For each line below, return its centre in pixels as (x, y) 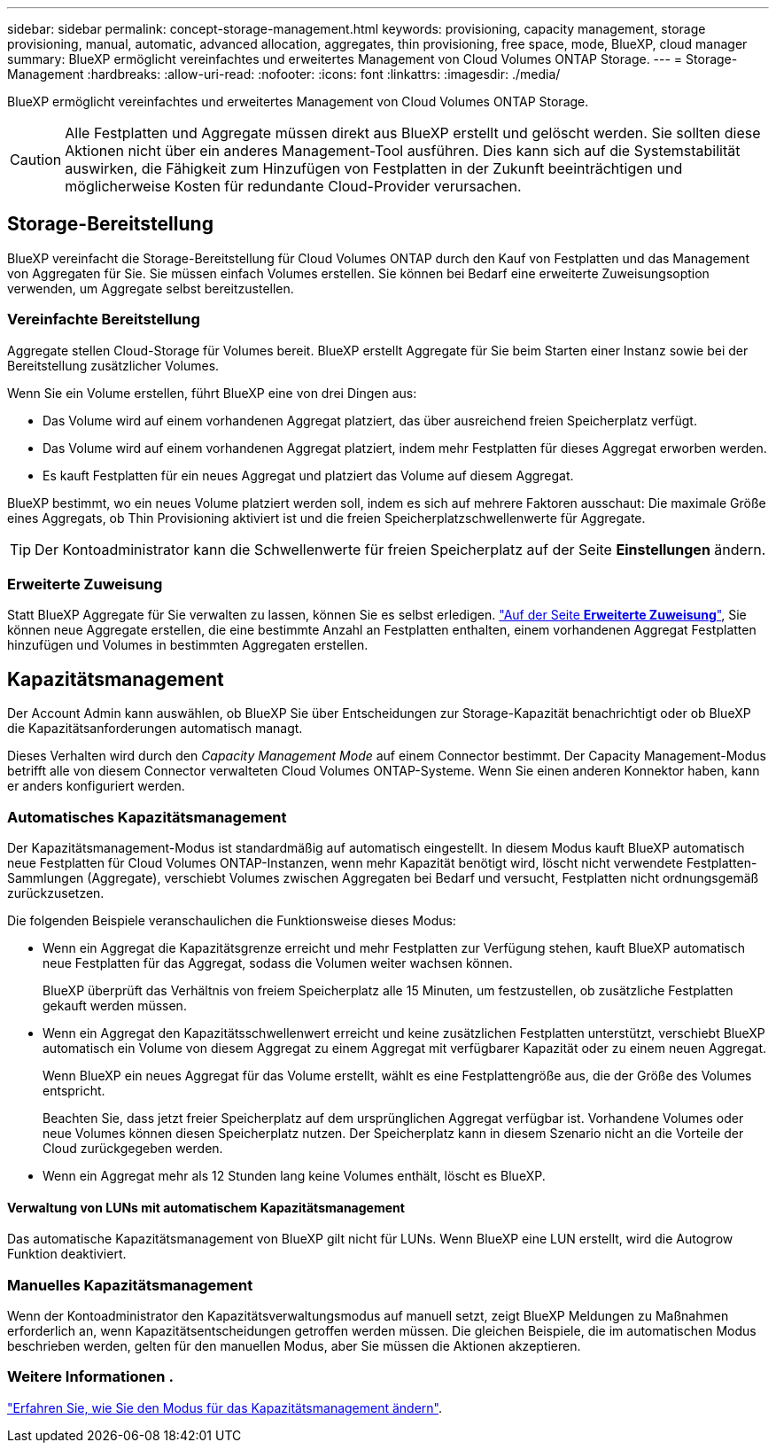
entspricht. (74, 1090)
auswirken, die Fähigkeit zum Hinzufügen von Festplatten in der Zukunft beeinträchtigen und (374, 168)
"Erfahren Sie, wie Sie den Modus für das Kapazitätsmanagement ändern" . (225, 1407)
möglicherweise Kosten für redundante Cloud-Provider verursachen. (293, 186)
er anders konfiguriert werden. (96, 786)
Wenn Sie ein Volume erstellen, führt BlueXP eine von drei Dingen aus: (212, 393)
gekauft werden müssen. (115, 1005)
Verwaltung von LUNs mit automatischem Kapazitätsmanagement (206, 1207)
